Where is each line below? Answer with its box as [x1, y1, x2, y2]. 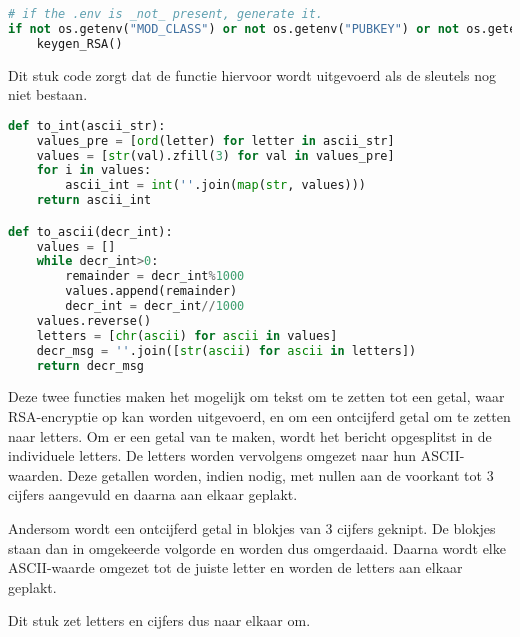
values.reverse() [36, 313, 152, 328]
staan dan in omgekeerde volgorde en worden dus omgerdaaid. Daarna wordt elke [8, 537, 506, 558]
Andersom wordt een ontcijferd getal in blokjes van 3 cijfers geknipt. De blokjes [8, 518, 496, 539]
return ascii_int [36, 193, 152, 208]
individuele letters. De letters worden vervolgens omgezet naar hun [8, 445, 417, 466]
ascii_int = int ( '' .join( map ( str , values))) [65, 178, 367, 193]
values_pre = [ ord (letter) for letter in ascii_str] [36, 133, 395, 148]
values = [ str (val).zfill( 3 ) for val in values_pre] [36, 148, 395, 163]
